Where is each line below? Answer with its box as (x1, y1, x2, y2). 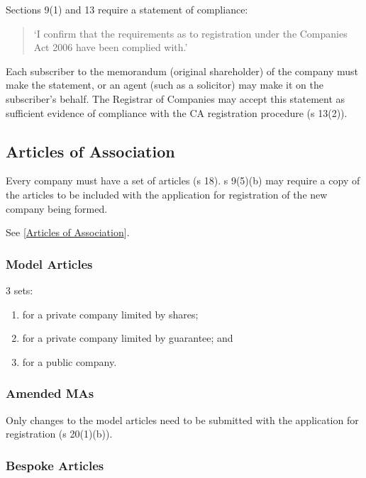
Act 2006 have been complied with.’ (33, 40, 188, 55)
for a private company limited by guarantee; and (22, 330, 233, 345)
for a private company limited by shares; (22, 306, 199, 321)
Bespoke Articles (6, 456, 104, 474)
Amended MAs (6, 384, 94, 402)
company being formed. (6, 201, 108, 216)
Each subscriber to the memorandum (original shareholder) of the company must (6, 63, 358, 78)
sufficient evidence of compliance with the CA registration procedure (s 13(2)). (6, 105, 348, 120)
